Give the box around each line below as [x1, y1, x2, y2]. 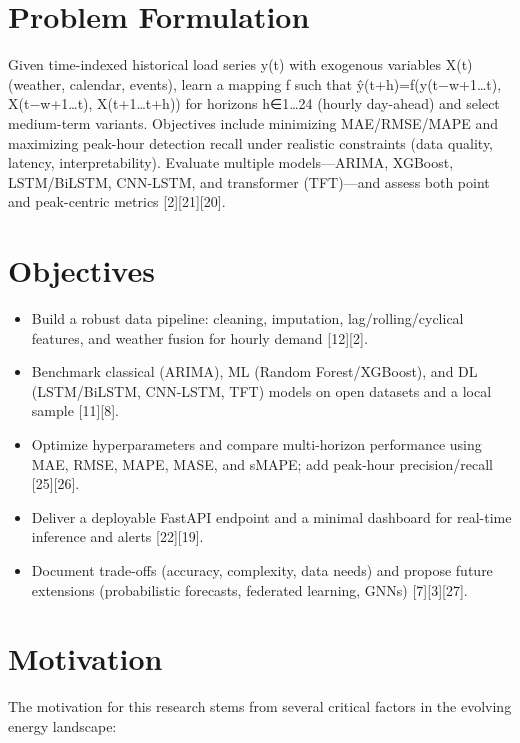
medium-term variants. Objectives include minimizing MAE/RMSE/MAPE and [8, 112, 499, 133]
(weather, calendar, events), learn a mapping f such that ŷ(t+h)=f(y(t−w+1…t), [8, 73, 502, 94]
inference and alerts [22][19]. [31, 526, 204, 547]
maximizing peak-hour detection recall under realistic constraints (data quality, [8, 132, 494, 153]
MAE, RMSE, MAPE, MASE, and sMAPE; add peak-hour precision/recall [31, 453, 493, 474]
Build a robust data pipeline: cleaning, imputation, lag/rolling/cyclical [31, 308, 464, 328]
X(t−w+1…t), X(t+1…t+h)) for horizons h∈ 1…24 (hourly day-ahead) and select [8, 93, 500, 114]
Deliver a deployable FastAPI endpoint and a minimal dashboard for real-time [31, 506, 512, 527]
